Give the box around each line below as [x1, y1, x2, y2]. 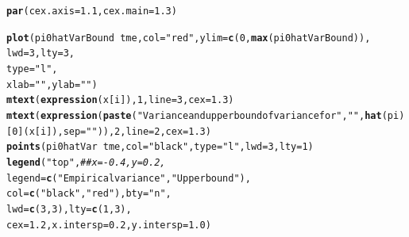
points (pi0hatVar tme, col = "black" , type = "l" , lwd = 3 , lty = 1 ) [6, 141, 314, 153]
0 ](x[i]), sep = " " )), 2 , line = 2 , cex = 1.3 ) [12, 125, 211, 137]
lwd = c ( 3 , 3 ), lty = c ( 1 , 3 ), [6, 203, 132, 215]
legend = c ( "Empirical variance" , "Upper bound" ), [6, 172, 251, 184]
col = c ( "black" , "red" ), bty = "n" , [6, 188, 172, 200]
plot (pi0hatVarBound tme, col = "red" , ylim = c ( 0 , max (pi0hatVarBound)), [6, 32, 371, 44]
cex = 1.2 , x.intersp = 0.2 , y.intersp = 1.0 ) [6, 219, 211, 231]
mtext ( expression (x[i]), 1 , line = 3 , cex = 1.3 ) [6, 94, 234, 106]
